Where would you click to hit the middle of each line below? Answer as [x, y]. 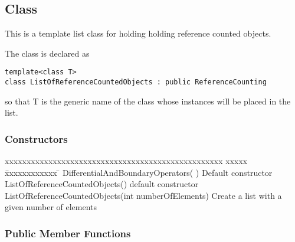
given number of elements [51, 207]
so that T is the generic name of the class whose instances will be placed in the [148, 101]
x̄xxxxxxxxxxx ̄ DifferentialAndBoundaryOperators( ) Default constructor [139, 172]
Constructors [36, 138]
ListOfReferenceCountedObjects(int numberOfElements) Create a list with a [143, 195]
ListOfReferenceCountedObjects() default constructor [102, 184]
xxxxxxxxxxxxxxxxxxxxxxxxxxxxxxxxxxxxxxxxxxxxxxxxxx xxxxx [126, 161]
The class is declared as [47, 53]
